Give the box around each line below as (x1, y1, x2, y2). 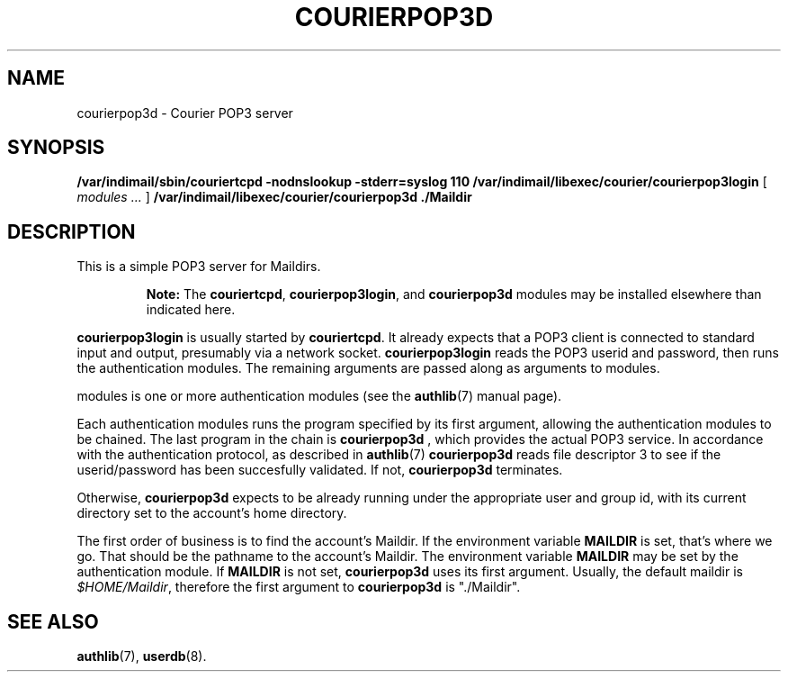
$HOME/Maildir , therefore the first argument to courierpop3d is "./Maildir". (76, 579, 521, 595)
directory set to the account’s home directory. (76, 505, 347, 521)
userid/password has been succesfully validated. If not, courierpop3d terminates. (76, 462, 563, 478)
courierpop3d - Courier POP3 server (76, 104, 293, 121)
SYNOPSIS (7, 136, 105, 159)
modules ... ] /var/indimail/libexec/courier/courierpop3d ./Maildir (76, 189, 472, 205)
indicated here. (146, 302, 236, 318)
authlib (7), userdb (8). (76, 648, 207, 665)
